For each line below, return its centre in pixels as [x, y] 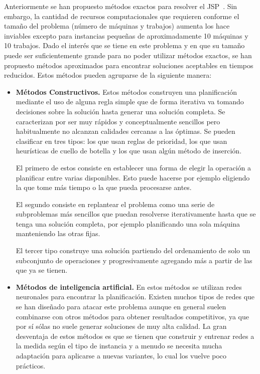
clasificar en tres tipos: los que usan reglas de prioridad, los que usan [121, 141]
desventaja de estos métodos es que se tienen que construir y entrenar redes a [135, 336]
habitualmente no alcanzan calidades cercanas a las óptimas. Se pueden [125, 131]
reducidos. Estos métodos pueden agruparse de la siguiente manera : [108, 75]
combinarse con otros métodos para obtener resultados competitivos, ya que [132, 316]
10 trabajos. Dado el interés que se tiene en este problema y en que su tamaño [124, 45]
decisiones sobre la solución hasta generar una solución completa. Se [120, 111]
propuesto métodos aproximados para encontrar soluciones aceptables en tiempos [129, 65]
